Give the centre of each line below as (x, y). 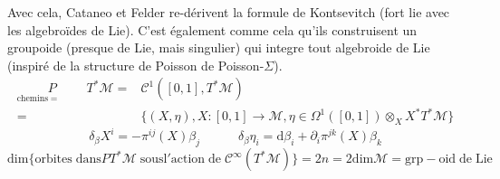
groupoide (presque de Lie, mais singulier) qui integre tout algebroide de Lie (219, 47)
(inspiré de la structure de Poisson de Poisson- (136, 65)
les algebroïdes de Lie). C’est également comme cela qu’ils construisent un (212, 29)
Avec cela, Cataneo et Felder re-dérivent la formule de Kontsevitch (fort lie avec (229, 12)
